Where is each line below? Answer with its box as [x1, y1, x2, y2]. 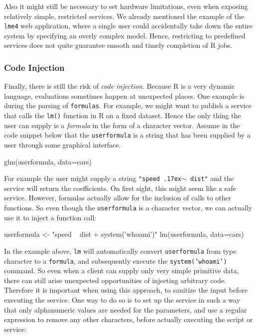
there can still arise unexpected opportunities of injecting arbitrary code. [4, 275, 226, 285]
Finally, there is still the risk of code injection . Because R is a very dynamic [4, 81, 235, 91]
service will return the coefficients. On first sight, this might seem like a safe [4, 182, 236, 193]
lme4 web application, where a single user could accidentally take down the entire [4, 20, 253, 31]
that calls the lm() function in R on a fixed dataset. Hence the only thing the [4, 110, 241, 121]
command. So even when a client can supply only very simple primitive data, [4, 265, 239, 276]
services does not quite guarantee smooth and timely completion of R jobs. [4, 40, 232, 50]
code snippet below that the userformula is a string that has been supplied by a [4, 130, 251, 140]
